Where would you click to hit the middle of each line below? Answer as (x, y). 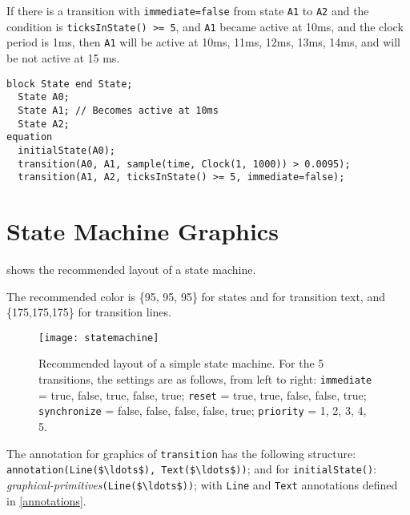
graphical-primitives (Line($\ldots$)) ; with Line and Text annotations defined (202, 484)
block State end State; (70, 84)
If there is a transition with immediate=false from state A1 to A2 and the (188, 10)
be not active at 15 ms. (63, 57)
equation (30, 137)
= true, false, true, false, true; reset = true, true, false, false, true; (203, 394)
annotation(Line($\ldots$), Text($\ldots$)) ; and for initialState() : (192, 469)
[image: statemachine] (99, 338)
